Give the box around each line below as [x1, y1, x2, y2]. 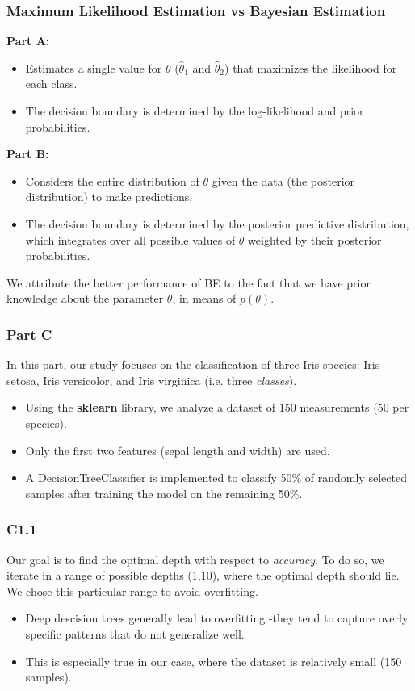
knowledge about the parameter [6, 290, 164, 307]
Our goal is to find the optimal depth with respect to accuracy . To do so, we [6, 551, 384, 567]
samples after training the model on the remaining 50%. [25, 484, 303, 501]
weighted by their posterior [248, 231, 382, 248]
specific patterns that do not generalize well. [25, 625, 245, 642]
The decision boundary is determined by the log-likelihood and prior [25, 103, 364, 119]
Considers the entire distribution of [25, 172, 199, 189]
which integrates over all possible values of [25, 231, 236, 248]
